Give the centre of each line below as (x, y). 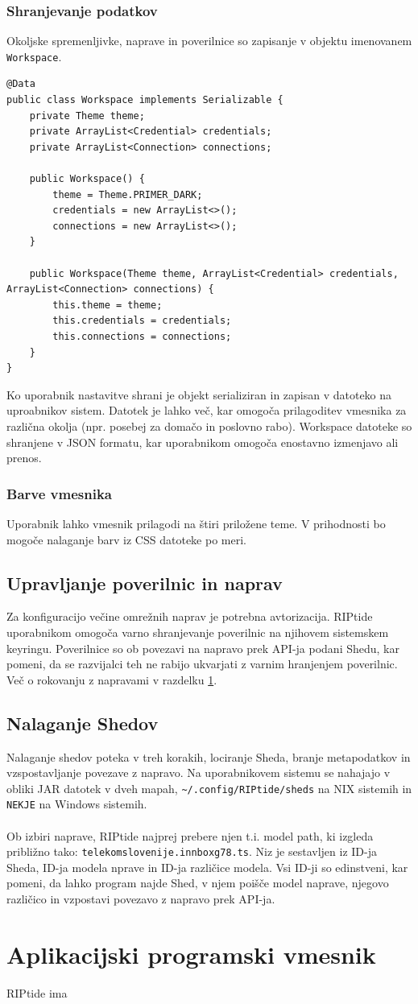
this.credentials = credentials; (142, 321)
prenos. (24, 458)
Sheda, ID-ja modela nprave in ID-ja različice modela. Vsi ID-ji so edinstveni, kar (207, 867)
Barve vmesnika (59, 493)
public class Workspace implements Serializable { (145, 100)
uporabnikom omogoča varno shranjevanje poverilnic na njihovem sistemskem (198, 632)
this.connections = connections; (142, 336)
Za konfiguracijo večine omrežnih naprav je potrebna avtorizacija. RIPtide (190, 616)
